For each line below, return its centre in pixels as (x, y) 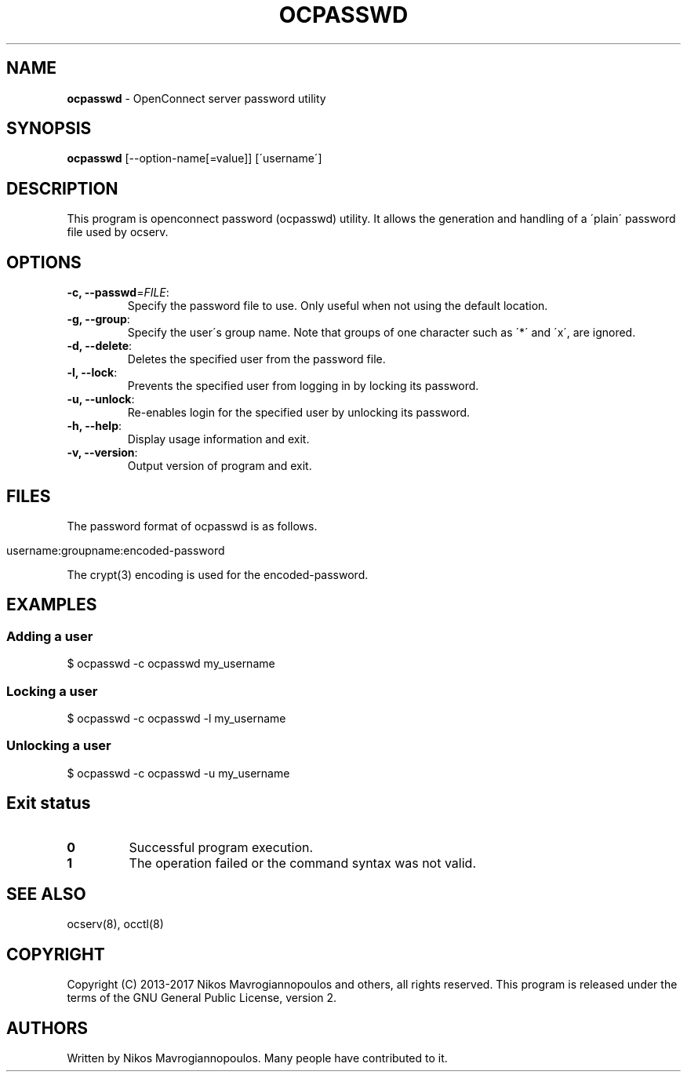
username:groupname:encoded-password (116, 550)
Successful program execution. (221, 847)
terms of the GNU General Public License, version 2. (202, 998)
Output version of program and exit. (220, 466)
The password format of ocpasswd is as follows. (192, 526)
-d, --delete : (100, 346)
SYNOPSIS (49, 129)
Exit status (49, 803)
